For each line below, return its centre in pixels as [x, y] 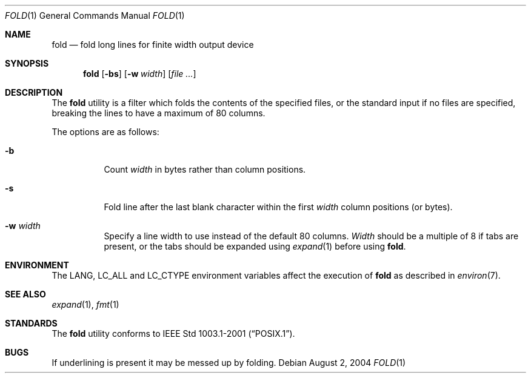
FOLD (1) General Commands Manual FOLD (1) [95, 15]
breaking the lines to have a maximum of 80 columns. [159, 113]
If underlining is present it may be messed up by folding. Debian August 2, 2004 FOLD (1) [229, 363]
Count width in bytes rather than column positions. [205, 169]
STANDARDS [31, 323]
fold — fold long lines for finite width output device [153, 45]
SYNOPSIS [27, 63]
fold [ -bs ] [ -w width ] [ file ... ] [140, 74]
